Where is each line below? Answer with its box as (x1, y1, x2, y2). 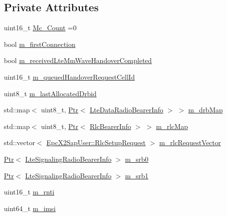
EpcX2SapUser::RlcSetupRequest (46, 137, 146, 148)
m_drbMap (188, 105, 223, 115)
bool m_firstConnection (4, 39, 76, 49)
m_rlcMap (156, 121, 188, 131)
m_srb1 (125, 170, 149, 180)
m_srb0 (125, 153, 149, 164)
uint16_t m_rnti (4, 187, 55, 197)
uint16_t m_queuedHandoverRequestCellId (4, 71, 135, 82)
